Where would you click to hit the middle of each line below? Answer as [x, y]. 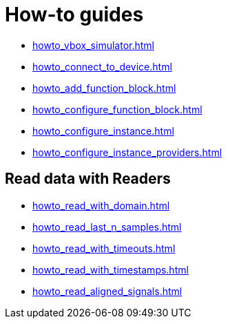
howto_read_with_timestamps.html [111, 269]
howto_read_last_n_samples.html [107, 227]
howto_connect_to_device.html [102, 66]
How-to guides [74, 15]
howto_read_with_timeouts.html [104, 248]
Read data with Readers [88, 179]
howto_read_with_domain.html [101, 205]
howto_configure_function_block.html [117, 109]
